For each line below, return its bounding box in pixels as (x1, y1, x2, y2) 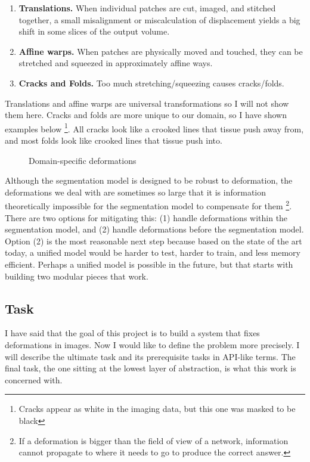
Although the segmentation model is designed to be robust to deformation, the (5, 174, 293, 187)
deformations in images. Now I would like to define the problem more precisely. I (5, 338, 300, 351)
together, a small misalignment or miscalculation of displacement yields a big (18, 13, 300, 26)
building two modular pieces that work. (5, 269, 148, 282)
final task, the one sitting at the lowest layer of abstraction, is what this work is (5, 362, 296, 374)
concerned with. (5, 373, 63, 386)
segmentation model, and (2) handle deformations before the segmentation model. (5, 223, 304, 235)
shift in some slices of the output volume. (18, 25, 170, 38)
